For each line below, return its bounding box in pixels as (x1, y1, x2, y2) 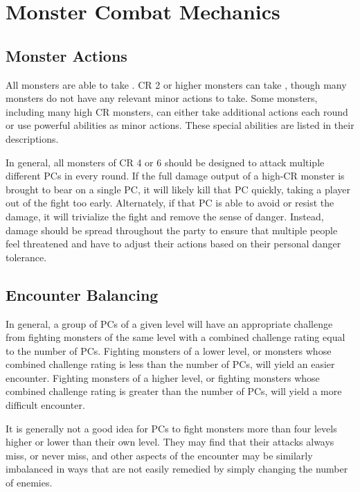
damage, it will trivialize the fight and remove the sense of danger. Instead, (6, 209, 324, 223)
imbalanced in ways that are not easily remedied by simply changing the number (6, 462, 348, 476)
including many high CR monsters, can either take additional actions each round (6, 104, 348, 118)
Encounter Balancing (6, 283, 159, 305)
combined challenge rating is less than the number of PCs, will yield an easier (6, 357, 335, 371)
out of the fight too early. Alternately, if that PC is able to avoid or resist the (6, 195, 334, 210)
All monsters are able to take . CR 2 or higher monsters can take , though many (6, 77, 347, 91)
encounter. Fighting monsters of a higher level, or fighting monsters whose (6, 370, 320, 385)
